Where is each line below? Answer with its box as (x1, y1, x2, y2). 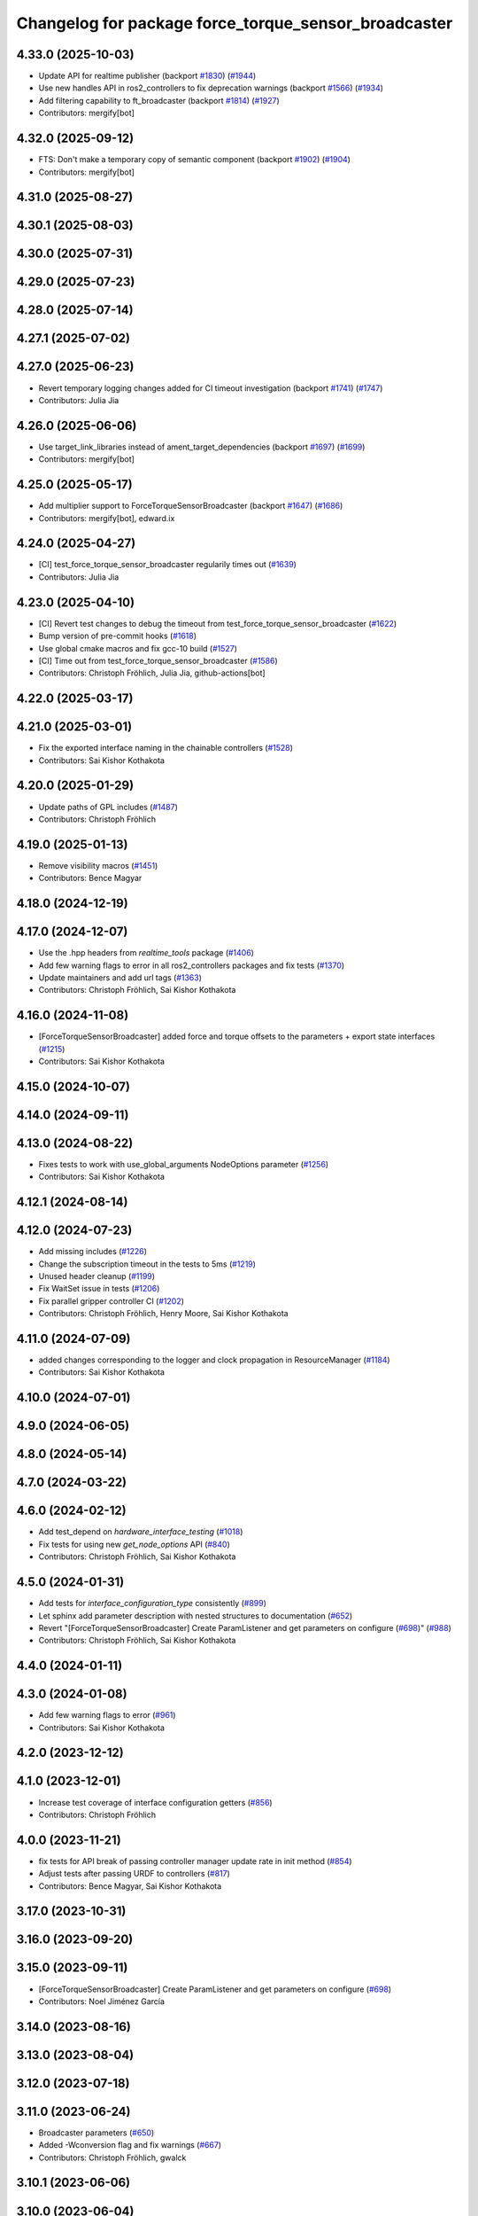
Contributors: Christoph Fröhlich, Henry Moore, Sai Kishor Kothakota (38, 1308, 289, 1319)
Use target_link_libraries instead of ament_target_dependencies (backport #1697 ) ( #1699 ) (38, 441, 366, 452)
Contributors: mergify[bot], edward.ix (38, 512, 175, 523)
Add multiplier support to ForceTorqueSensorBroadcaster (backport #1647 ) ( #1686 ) (38, 501, 343, 511)
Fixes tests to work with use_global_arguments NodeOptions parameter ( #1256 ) (38, 1159, 329, 1169)
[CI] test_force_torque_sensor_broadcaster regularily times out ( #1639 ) (38, 559, 297, 570)
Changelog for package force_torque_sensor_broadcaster (16, 13, 453, 33)
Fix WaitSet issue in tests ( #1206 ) (38, 1284, 160, 1294)
